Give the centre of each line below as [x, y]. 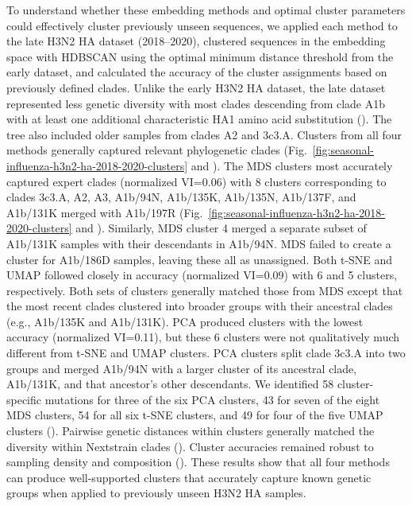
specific [24, 399]
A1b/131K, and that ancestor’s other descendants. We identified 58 [170, 384]
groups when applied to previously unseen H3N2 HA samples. [156, 493]
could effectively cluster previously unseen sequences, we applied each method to [202, 25]
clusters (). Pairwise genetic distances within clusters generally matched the [191, 431]
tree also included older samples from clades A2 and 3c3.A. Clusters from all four [204, 134]
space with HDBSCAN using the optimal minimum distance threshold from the [200, 56]
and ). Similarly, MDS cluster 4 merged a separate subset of [221, 228]
